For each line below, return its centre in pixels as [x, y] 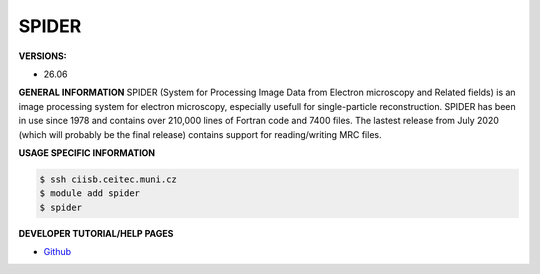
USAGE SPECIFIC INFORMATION [87, 152]
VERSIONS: [42, 56]
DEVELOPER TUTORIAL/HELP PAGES [96, 233]
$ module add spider [89, 193]
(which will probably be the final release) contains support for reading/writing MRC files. [200, 134]
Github [57, 252]
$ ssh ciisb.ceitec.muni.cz [108, 179]
